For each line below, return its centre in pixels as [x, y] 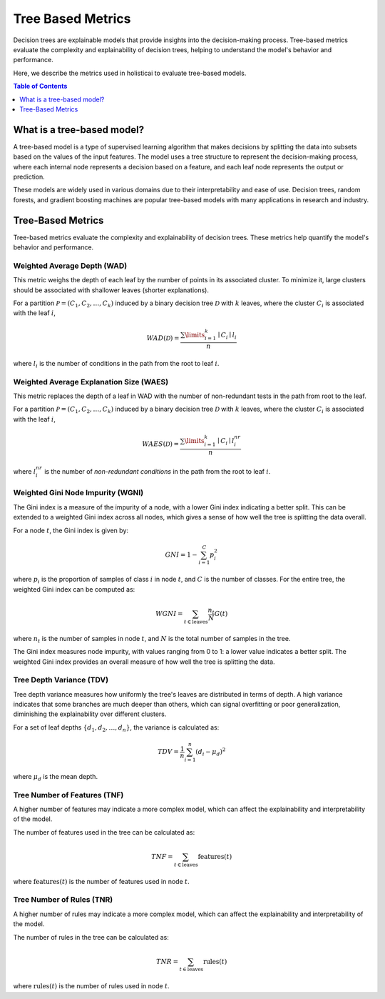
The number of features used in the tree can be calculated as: [104, 832]
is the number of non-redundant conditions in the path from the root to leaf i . [157, 472]
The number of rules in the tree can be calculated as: [91, 937]
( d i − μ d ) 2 [211, 752]
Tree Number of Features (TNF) [68, 795]
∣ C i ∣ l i [227, 336]
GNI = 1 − [181, 555]
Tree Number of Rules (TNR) [63, 900]
